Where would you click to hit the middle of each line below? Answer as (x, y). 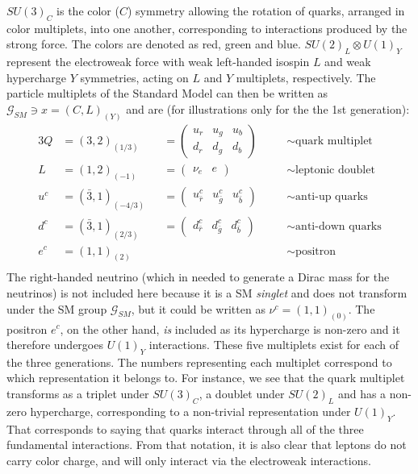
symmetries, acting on (134, 77)
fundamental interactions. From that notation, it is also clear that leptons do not (207, 445)
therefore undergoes (55, 345)
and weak (348, 62)
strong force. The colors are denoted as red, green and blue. (154, 44)
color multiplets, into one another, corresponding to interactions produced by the (207, 28)
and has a (362, 394)
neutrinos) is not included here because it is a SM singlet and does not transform (207, 293)
